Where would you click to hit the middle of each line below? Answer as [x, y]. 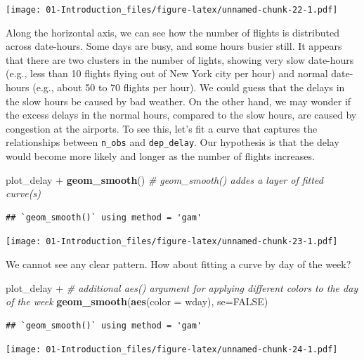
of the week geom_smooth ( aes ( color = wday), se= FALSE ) [137, 301]
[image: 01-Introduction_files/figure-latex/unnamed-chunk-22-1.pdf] [172, 10]
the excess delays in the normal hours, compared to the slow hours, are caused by [181, 115]
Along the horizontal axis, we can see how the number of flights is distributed [173, 32]
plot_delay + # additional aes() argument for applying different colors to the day [182, 287]
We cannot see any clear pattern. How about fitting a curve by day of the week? [178, 264]
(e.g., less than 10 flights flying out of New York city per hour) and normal [167, 73]
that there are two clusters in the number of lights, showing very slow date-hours [180, 59]
